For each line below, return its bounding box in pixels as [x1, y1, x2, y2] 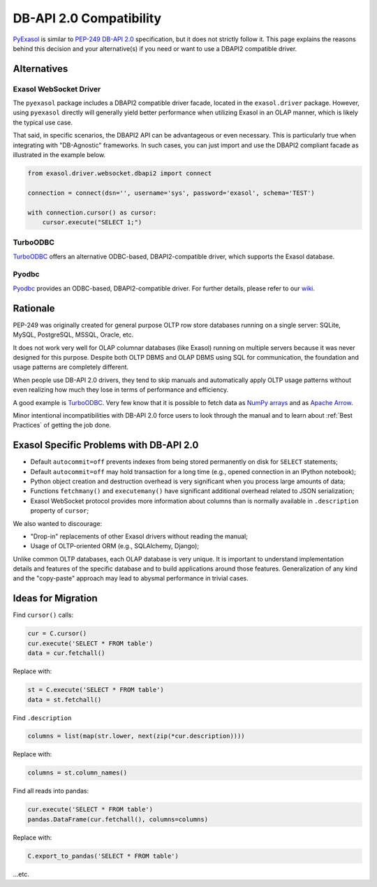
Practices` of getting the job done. [13, 421, 112, 430]
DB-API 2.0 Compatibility [13, 10, 162, 26]
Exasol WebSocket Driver [13, 84, 101, 94]
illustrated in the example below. [13, 151, 106, 159]
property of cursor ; [30, 506, 89, 515]
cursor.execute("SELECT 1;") [42, 218, 142, 226]
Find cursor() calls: [13, 611, 74, 620]
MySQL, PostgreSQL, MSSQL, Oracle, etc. [13, 330, 134, 339]
